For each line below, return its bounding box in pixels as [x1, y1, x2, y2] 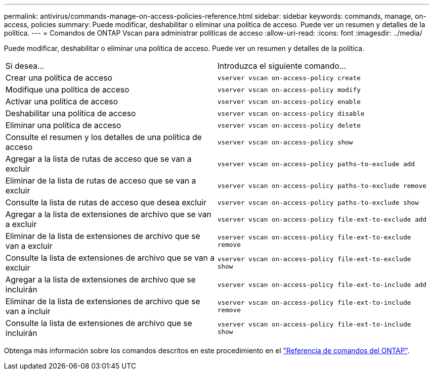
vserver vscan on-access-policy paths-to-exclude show [217, 198, 419, 206]
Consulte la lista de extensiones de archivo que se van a [5, 253, 215, 263]
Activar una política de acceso [5, 96, 118, 106]
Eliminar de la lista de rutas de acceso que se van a [5, 176, 196, 186]
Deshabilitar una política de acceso [5, 108, 136, 118]
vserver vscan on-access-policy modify [217, 86, 361, 93]
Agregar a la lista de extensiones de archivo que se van [5, 209, 212, 219]
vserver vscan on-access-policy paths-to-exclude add [217, 160, 415, 168]
